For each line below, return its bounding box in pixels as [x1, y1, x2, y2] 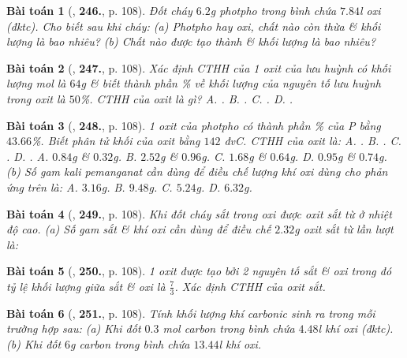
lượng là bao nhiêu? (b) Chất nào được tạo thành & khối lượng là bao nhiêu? [6, 33, 376, 50]
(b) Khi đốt [6, 335, 62, 352]
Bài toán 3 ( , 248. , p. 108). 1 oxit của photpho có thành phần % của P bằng [6, 117, 381, 133]
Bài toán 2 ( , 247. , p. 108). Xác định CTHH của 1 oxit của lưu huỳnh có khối [6, 59, 391, 76]
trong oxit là [6, 90, 65, 106]
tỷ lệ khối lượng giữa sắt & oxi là [6, 278, 166, 294]
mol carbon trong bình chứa [162, 320, 295, 337]
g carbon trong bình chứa [70, 335, 190, 352]
